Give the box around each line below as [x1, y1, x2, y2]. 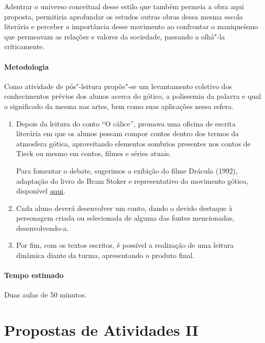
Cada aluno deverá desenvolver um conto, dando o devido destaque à [16, 202, 233, 213]
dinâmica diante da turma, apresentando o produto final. [16, 250, 195, 261]
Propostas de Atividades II [4, 319, 198, 340]
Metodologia [4, 61, 49, 72]
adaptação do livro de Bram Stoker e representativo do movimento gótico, [16, 175, 248, 186]
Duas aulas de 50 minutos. [4, 289, 87, 300]
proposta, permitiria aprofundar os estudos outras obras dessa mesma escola [4, 11, 243, 22]
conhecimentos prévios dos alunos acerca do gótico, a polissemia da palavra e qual [4, 91, 261, 101]
